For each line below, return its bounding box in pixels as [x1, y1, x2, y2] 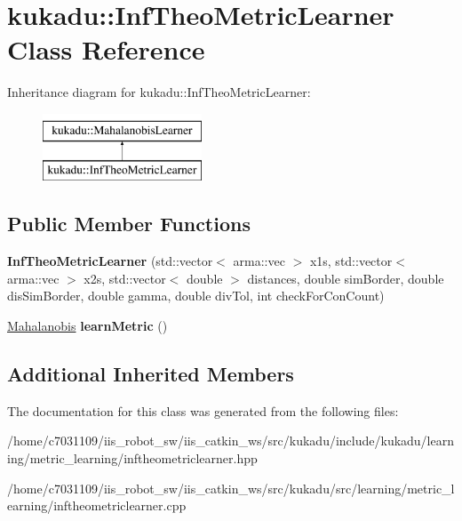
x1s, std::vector [309, 252, 393, 270]
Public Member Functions [7, 210, 251, 237]
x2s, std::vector [84, 269, 166, 287]
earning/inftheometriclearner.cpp [7, 496, 187, 515]
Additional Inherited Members [7, 360, 294, 388]
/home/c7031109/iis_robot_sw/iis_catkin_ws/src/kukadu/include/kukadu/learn [7, 431, 455, 450]
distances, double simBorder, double [247, 269, 444, 287]
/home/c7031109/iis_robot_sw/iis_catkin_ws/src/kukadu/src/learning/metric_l [7, 478, 455, 497]
